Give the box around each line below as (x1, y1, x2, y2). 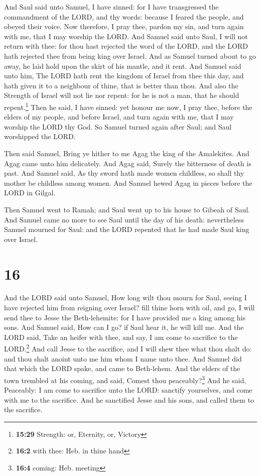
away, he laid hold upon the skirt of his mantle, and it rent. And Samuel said (4, 60, 241, 71)
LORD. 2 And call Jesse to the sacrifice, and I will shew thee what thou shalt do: (4, 342, 252, 354)
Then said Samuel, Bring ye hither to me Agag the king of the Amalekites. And (4, 148, 249, 158)
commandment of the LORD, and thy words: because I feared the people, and (4, 11, 244, 22)
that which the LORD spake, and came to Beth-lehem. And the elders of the (4, 363, 240, 374)
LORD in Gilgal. (4, 187, 56, 198)
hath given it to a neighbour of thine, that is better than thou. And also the (4, 80, 238, 90)
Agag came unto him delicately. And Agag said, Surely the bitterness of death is (4, 158, 251, 168)
